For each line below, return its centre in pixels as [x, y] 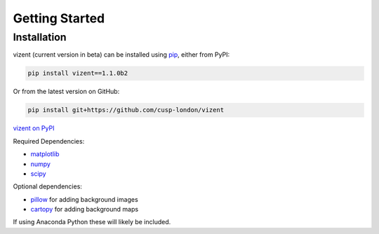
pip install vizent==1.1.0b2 [78, 73]
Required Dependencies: [49, 141]
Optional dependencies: [47, 186]
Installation [40, 37]
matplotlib [45, 154]
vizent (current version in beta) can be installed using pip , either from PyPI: [121, 55]
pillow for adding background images [84, 199]
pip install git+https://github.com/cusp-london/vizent [126, 110]
